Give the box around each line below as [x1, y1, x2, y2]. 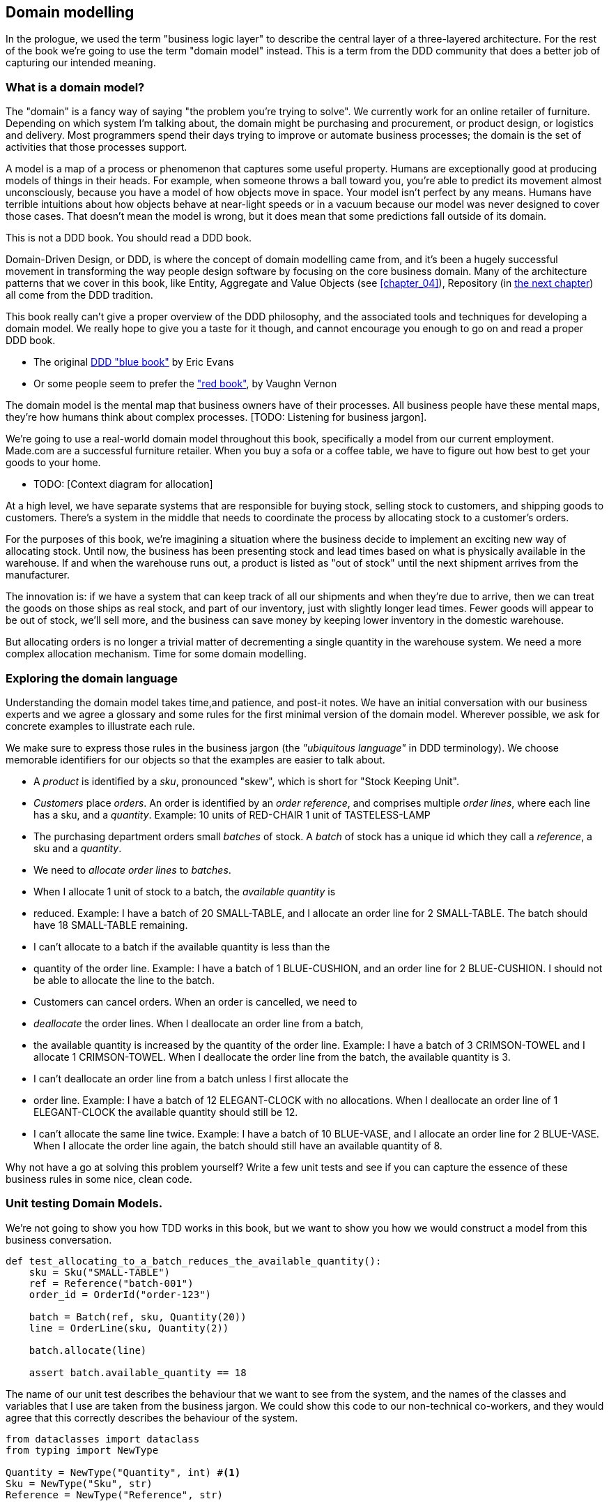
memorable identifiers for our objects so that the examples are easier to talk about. [6, 753, 385, 766]
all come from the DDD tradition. [6, 289, 153, 301]
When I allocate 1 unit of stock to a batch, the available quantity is [33, 885, 336, 897]
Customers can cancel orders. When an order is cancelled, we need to [33, 995, 357, 1008]
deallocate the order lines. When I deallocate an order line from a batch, [33, 1017, 364, 1029]
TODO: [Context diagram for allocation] [33, 478, 213, 491]
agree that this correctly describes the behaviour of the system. [6, 1411, 298, 1424]
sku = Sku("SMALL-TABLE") [29, 1266, 171, 1278]
